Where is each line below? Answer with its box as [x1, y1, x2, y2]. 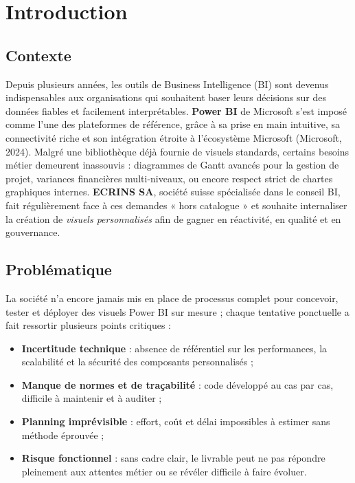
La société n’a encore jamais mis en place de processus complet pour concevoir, [5, 290, 339, 305]
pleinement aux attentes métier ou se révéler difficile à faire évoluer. [21, 464, 307, 478]
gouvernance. [5, 225, 60, 239]
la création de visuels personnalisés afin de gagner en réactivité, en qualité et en [5, 211, 341, 226]
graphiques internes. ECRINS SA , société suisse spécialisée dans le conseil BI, [5, 184, 341, 199]
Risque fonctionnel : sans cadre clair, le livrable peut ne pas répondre [21, 451, 325, 465]
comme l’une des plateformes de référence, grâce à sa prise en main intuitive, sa [5, 117, 341, 131]
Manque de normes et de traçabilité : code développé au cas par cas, [21, 377, 334, 391]
